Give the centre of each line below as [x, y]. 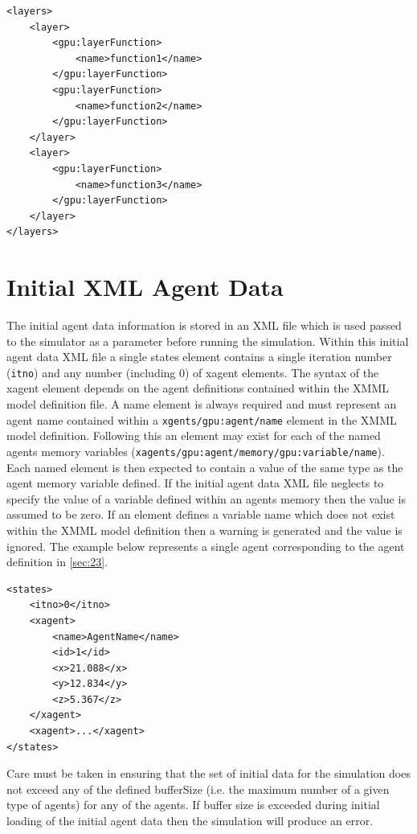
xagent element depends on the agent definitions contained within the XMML [198, 388]
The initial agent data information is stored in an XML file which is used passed [204, 325]
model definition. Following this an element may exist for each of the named [194, 435]
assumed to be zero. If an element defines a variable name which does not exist [201, 514]
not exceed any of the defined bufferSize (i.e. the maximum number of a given [198, 789]
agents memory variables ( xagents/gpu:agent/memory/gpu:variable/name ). [196, 451]
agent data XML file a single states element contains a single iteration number [199, 357]
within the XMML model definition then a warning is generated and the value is [204, 530]
